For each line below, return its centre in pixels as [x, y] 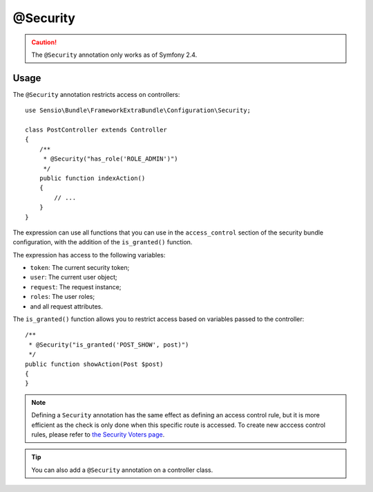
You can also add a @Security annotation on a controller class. [122, 470]
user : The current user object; [74, 277]
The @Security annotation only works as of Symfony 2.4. [114, 55]
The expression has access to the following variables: [89, 255]
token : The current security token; [80, 268]
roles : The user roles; [63, 297]
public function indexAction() [92, 178]
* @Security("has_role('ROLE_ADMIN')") [111, 159]
